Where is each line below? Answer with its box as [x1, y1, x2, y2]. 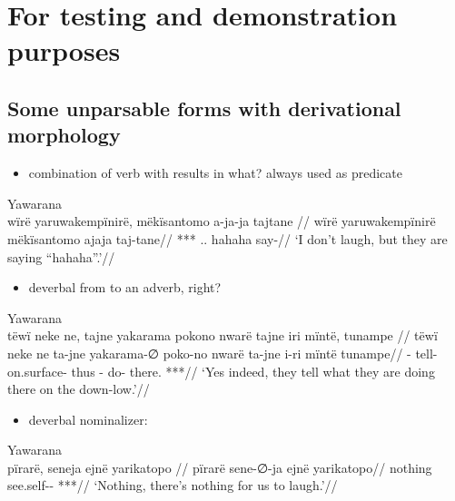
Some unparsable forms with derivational [7, 93, 401, 122]
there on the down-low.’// [7, 379, 150, 398]
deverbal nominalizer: [28, 409, 148, 428]
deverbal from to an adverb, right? [28, 278, 222, 297]
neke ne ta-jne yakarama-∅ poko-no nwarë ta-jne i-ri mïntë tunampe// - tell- [7, 343, 438, 362]
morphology [7, 121, 121, 149]
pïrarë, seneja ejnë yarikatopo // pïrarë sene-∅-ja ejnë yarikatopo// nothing [7, 457, 432, 476]
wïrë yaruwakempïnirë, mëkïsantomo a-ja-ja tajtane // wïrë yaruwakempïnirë [7, 211, 436, 231]
